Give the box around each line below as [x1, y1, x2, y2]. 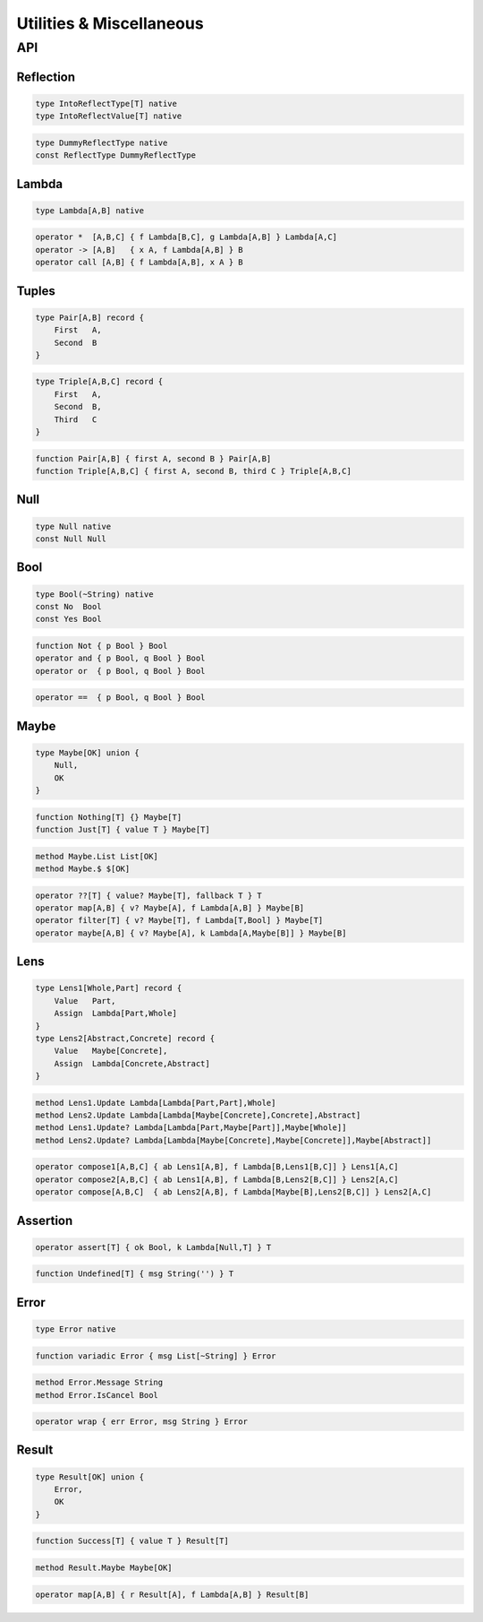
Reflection [16, 69, 76, 84]
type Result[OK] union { [35, 1471, 145, 1482]
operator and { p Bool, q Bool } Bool [35, 653, 206, 663]
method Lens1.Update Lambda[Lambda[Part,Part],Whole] [35, 1098, 276, 1108]
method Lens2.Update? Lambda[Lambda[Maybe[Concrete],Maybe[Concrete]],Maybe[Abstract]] [35, 1135, 432, 1145]
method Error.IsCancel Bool [35, 1390, 158, 1400]
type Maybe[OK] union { [35, 747, 140, 757]
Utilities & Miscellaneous [16, 13, 205, 33]
